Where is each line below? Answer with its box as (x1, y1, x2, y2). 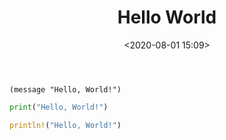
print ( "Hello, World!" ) (9, 102, 109, 112)
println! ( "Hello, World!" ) (9, 120, 122, 130)
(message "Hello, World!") (9, 84, 122, 95)
